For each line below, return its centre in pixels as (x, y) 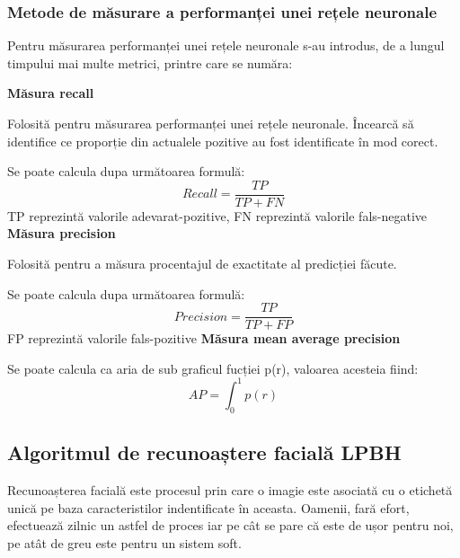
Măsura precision (62, 233)
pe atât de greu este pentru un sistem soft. (124, 542)
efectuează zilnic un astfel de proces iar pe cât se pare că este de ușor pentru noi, (230, 525)
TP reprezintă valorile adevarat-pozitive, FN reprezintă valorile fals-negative (217, 215)
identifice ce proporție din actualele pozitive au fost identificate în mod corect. (223, 141)
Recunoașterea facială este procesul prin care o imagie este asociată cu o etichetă (230, 489)
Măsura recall (51, 93)
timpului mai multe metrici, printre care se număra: (150, 62)
